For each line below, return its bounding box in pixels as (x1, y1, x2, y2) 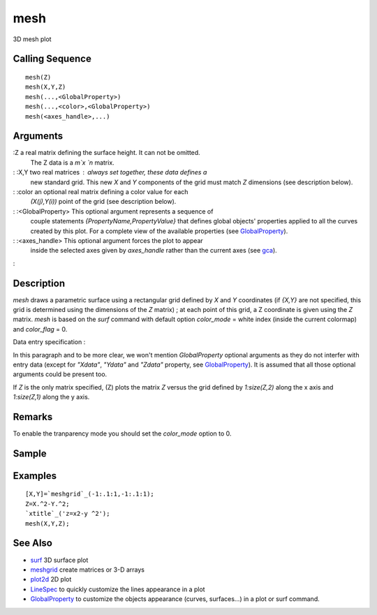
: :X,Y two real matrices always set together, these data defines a (13, 168, 207, 177)
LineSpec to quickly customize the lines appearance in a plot (30, 585, 205, 593)
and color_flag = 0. (13, 325, 68, 333)
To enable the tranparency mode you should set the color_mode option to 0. (13, 429, 232, 438)
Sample (13, 447, 47, 459)
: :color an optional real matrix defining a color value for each (13, 187, 188, 195)
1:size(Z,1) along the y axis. (13, 393, 90, 401)
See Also (13, 538, 52, 549)
